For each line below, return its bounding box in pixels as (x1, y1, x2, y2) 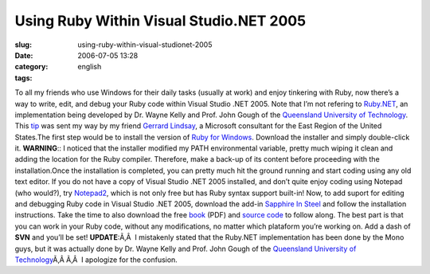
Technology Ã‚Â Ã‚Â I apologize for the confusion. (14, 255, 178, 264)
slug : (14, 40, 32, 49)
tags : (14, 72, 33, 83)
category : (14, 62, 49, 72)
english (77, 62, 102, 72)
